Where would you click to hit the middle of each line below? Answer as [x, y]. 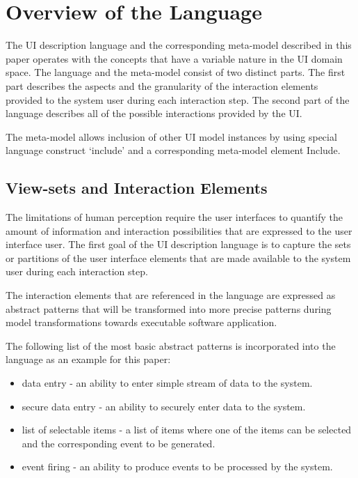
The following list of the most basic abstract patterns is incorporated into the [171, 345]
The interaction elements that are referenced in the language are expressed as [171, 295]
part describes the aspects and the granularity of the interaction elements [162, 85]
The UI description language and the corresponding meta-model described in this [179, 45]
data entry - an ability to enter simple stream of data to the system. [167, 383]
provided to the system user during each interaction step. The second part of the [178, 99]
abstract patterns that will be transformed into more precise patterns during [169, 308]
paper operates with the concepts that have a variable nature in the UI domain [174, 58]
